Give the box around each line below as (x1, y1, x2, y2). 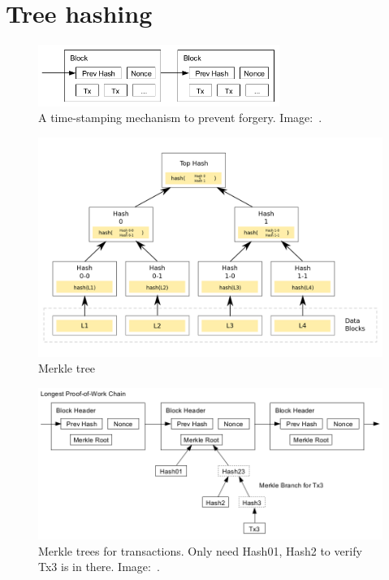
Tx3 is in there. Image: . (38, 558, 160, 575)
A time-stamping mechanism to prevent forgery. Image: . (38, 109, 322, 126)
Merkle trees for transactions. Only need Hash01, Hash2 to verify (38, 542, 362, 559)
